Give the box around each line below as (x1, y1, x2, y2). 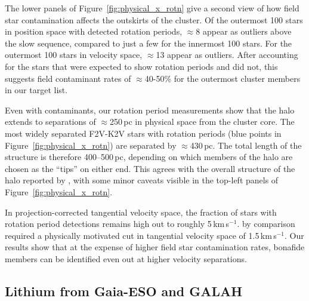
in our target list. (5, 84, 68, 96)
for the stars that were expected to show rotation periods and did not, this (5, 60, 278, 72)
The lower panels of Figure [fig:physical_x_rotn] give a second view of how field (5, 2, 299, 14)
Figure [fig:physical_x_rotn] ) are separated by (5, 139, 177, 151)
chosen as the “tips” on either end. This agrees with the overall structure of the (5, 162, 295, 174)
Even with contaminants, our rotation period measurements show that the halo (5, 103, 295, 116)
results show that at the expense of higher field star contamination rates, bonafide (5, 241, 305, 253)
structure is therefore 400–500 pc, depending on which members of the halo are (5, 150, 293, 163)
